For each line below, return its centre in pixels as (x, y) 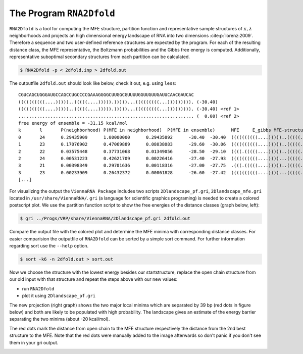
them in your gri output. (34, 342)
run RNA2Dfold (38, 288)
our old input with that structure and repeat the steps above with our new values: (93, 279)
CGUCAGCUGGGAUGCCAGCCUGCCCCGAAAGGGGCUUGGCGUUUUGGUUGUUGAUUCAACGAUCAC (106, 95)
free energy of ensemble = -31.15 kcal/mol (73, 123)
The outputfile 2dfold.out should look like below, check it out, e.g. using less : (93, 83)
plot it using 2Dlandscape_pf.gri (59, 296)
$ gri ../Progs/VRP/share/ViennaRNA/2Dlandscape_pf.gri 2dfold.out (105, 219)
